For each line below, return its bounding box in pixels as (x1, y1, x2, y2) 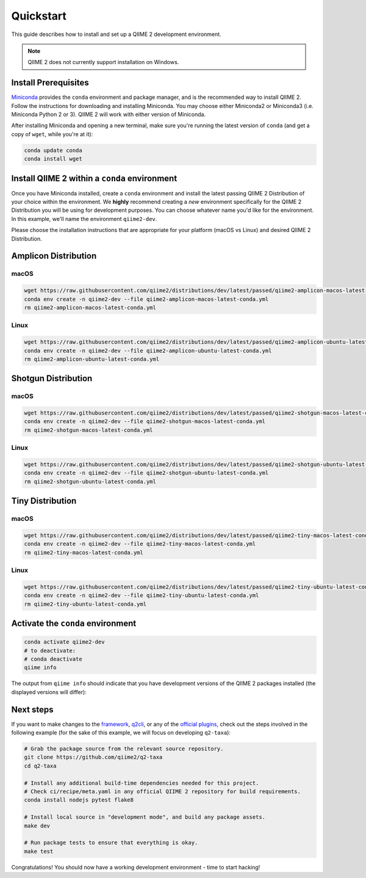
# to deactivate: (24, 647, 76, 654)
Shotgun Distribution (11, 373, 93, 384)
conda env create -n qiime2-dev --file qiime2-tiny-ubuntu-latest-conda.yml (24, 592, 259, 599)
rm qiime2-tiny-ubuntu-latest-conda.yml (24, 600, 146, 608)
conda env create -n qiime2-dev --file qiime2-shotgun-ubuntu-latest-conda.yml (24, 470, 269, 476)
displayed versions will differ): (11, 688, 87, 695)
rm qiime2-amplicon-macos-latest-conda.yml (24, 304, 157, 311)
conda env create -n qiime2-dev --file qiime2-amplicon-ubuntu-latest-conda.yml (24, 347, 272, 354)
